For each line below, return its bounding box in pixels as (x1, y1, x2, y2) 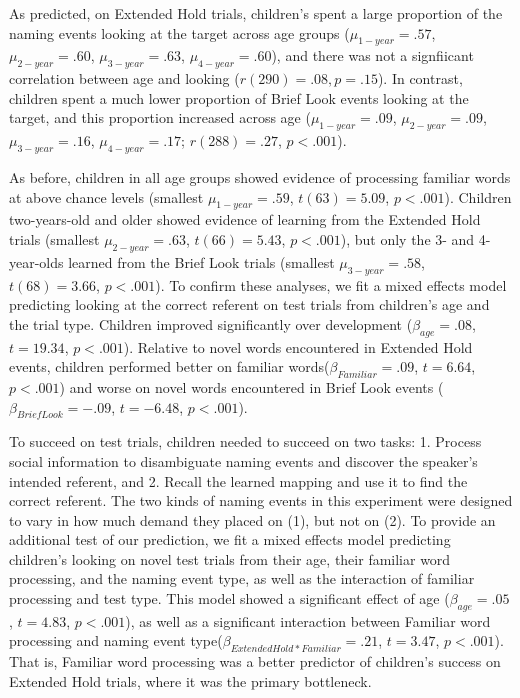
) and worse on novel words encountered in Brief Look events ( (59, 376, 444, 397)
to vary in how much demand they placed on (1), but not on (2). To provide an (9, 509, 496, 530)
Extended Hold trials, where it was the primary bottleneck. (9, 670, 372, 691)
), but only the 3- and (340, 228, 475, 249)
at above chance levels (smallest (9, 186, 204, 207)
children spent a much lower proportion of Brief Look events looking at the (9, 87, 469, 108)
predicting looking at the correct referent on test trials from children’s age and (9, 294, 490, 315)
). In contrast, (377, 68, 463, 89)
